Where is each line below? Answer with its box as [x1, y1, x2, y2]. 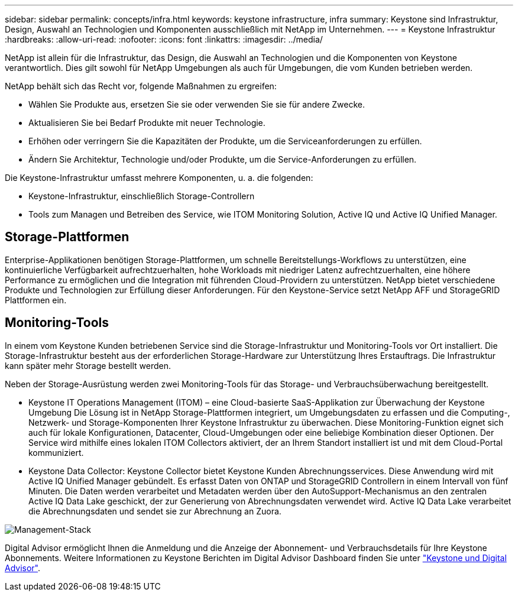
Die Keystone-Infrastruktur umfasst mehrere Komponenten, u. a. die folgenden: [5, 173, 313, 183]
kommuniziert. [28, 447, 84, 458]
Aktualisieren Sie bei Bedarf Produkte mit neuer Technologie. [28, 118, 266, 128]
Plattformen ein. [5, 294, 67, 305]
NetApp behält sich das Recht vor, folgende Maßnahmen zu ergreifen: [5, 81, 277, 91]
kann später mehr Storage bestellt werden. [5, 360, 171, 371]
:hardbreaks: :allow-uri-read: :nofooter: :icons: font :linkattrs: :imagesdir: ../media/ [5, 34, 323, 44]
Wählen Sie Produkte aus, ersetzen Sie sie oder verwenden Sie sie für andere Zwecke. [28, 99, 365, 109]
